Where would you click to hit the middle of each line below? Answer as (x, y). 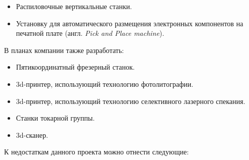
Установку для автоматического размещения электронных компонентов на (130, 23)
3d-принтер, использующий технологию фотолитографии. (105, 84)
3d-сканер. (32, 135)
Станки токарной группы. (55, 118)
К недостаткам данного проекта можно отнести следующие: (96, 152)
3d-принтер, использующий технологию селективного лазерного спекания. (131, 101)
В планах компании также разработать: (64, 50)
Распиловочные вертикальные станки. (74, 6)
